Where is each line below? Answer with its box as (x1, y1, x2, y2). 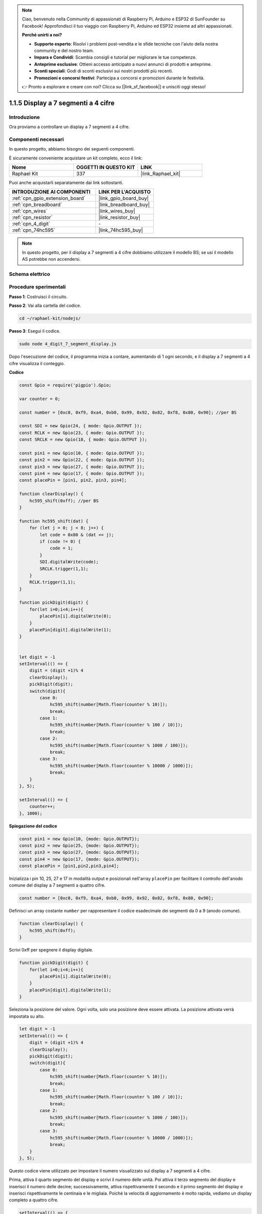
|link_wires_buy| (98, 208, 135, 215)
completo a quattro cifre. (9, 1197, 59, 1203)
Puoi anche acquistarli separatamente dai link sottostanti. (9, 180, 124, 185)
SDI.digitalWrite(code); (39, 559, 99, 565)
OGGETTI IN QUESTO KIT (76, 164, 135, 170)
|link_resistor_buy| (98, 214, 141, 221)
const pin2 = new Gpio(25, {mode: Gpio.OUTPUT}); (19, 843, 140, 848)
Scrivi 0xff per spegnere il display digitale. (9, 947, 94, 953)
